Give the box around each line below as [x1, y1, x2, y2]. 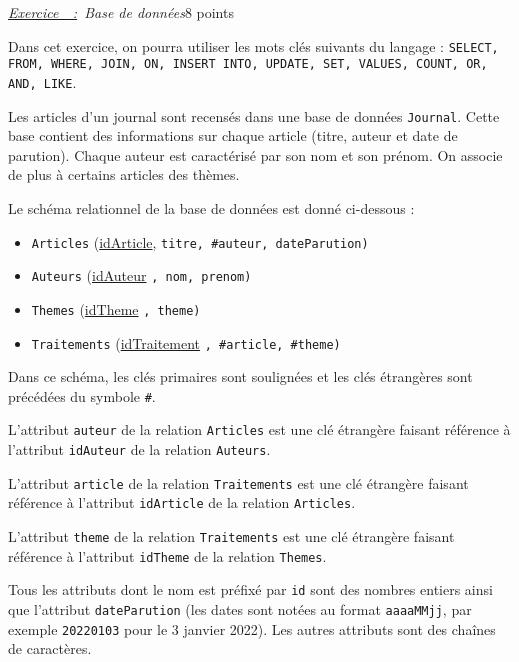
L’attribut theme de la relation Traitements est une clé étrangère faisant [8, 526, 455, 547]
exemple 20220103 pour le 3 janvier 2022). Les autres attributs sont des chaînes [8, 618, 496, 639]
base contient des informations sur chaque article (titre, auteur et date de [8, 125, 458, 146]
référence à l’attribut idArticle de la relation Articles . [8, 492, 356, 513]
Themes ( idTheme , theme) [31, 298, 201, 319]
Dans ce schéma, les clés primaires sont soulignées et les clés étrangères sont [8, 366, 473, 387]
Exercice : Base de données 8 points [8, 2, 234, 22]
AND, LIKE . [8, 71, 77, 92]
